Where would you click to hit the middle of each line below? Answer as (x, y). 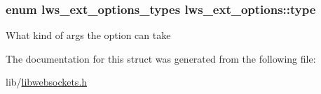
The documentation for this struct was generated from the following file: (161, 58)
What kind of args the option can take (88, 35)
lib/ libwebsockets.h (47, 82)
